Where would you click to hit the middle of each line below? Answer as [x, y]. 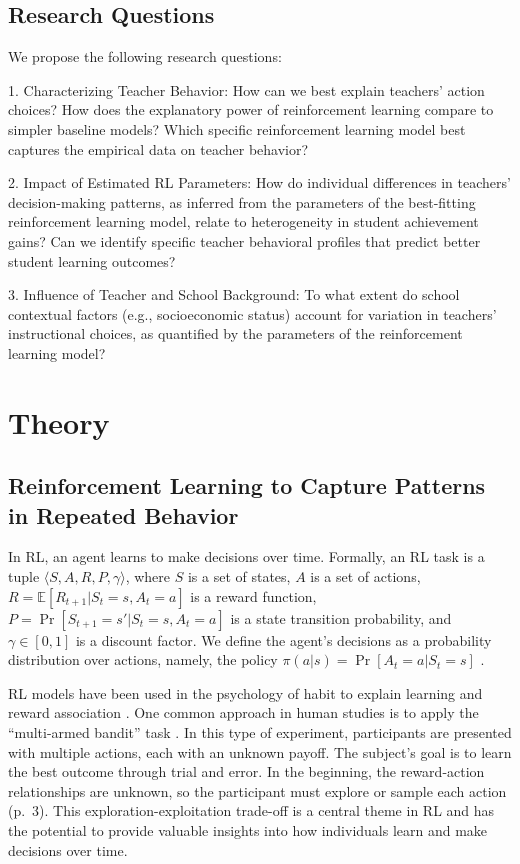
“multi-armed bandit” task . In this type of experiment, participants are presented [260, 732]
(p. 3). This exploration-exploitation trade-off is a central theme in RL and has [251, 810]
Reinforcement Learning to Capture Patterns [247, 485]
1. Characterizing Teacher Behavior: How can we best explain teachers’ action [246, 89]
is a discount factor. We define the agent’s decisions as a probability [283, 639]
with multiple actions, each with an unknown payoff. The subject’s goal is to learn [260, 751]
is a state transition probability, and [341, 617]
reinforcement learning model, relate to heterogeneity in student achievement [243, 221]
